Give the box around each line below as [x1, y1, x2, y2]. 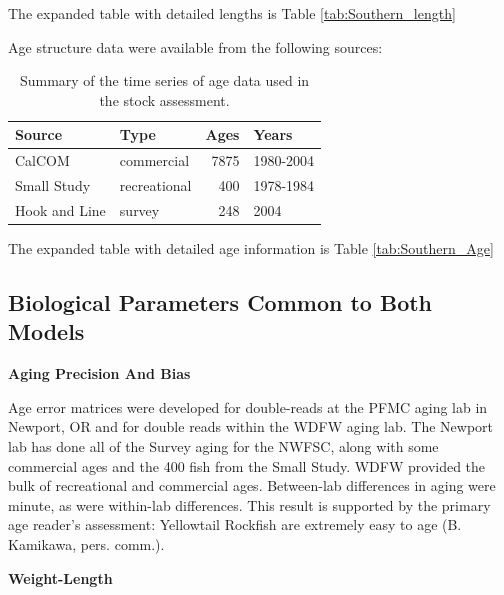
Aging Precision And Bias [8, 363, 191, 384]
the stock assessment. [99, 89, 230, 110]
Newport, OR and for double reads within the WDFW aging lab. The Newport [8, 416, 494, 437]
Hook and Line [15, 199, 106, 220]
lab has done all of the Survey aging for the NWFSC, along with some [8, 435, 439, 456]
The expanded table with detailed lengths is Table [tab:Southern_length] [8, 3, 456, 23]
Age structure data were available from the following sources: [8, 36, 383, 57]
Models [8, 316, 85, 347]
